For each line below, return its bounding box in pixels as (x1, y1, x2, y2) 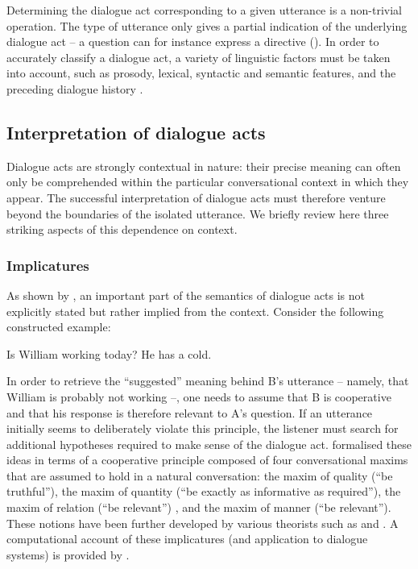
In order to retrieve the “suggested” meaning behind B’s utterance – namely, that (6, 372, 409, 389)
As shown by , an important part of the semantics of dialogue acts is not (6, 286, 366, 303)
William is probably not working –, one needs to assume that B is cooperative (6, 388, 391, 405)
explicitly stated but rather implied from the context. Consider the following (6, 302, 384, 319)
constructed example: (6, 318, 111, 335)
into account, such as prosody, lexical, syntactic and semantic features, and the (6, 64, 396, 81)
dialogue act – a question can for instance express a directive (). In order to (6, 33, 379, 50)
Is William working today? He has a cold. (6, 345, 212, 362)
